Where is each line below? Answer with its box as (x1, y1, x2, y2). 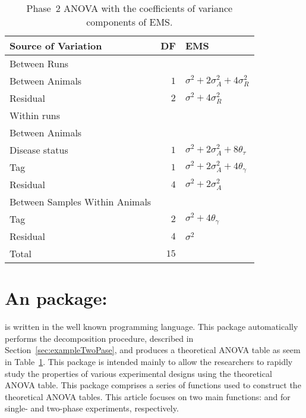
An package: (5, 286, 108, 310)
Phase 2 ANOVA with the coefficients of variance (26, 1, 233, 15)
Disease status (10, 143, 68, 157)
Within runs (10, 108, 61, 122)
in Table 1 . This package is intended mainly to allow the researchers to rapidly (5, 355, 293, 367)
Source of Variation (10, 39, 102, 52)
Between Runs (10, 57, 69, 70)
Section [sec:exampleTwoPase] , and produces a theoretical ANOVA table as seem (5, 344, 301, 356)
